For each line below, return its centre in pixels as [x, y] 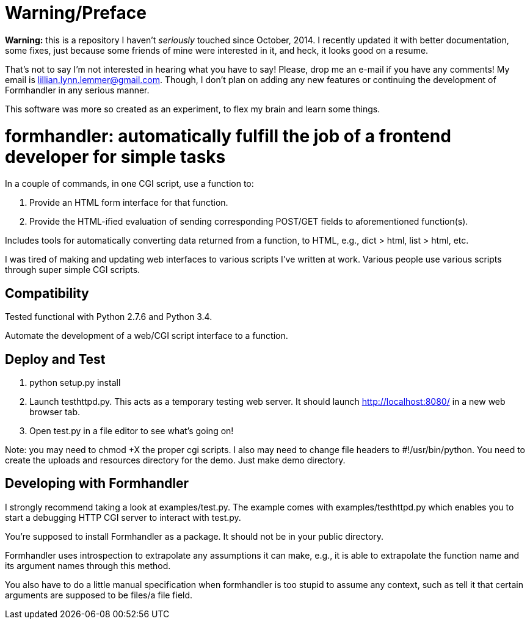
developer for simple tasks [115, 157]
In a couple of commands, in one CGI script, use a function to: [129, 184]
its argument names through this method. [88, 565]
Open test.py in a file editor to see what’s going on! [132, 430]
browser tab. [55, 412]
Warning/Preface [76, 13]
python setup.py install [75, 382]
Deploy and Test [55, 359]
